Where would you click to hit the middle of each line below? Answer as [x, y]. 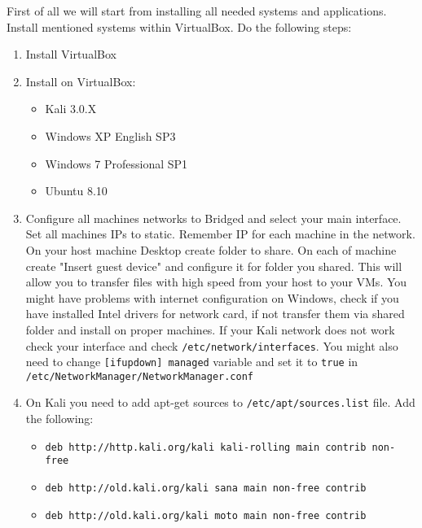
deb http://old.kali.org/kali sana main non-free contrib [206, 489]
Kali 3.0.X [71, 109]
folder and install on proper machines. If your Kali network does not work [210, 329]
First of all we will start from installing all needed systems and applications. [197, 11]
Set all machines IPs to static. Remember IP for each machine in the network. [220, 234]
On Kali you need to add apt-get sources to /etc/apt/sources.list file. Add [220, 402]
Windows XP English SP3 [110, 135]
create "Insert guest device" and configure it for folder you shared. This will [214, 266]
